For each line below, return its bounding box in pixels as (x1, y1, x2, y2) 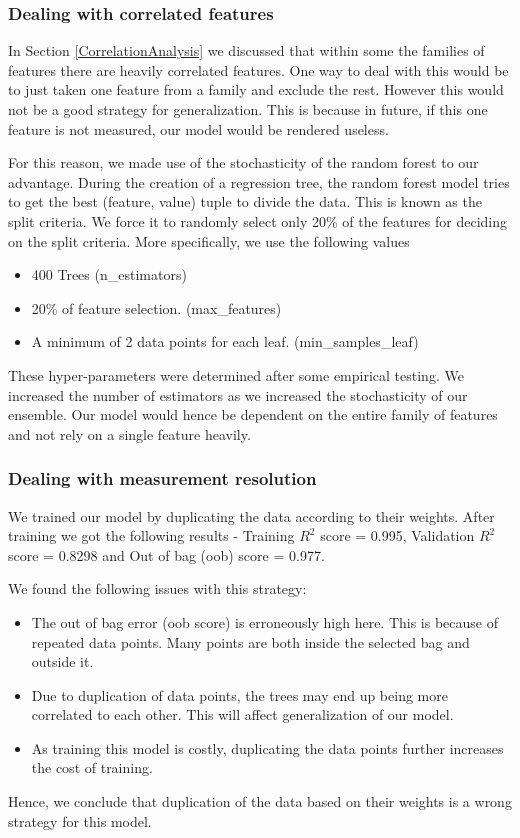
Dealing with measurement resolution (8, 466, 317, 491)
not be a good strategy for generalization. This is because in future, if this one (8, 99, 488, 119)
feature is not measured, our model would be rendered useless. (8, 118, 389, 139)
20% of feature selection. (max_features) (31, 297, 282, 318)
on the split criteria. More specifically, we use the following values (8, 230, 410, 251)
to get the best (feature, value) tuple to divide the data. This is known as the (8, 191, 482, 212)
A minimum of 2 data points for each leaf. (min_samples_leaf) (31, 331, 419, 352)
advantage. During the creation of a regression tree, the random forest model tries (8, 171, 510, 192)
